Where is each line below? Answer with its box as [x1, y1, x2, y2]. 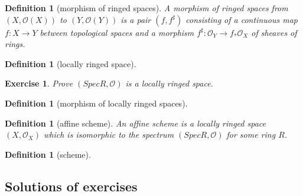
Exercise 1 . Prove [5, 77, 73, 89]
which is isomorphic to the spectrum [44, 128, 174, 141]
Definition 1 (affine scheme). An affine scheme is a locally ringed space [5, 117, 266, 129]
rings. [5, 38, 25, 50]
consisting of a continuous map [185, 13, 298, 25]
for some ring [226, 128, 276, 141]
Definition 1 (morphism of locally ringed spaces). [5, 97, 188, 109]
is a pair [120, 13, 151, 25]
